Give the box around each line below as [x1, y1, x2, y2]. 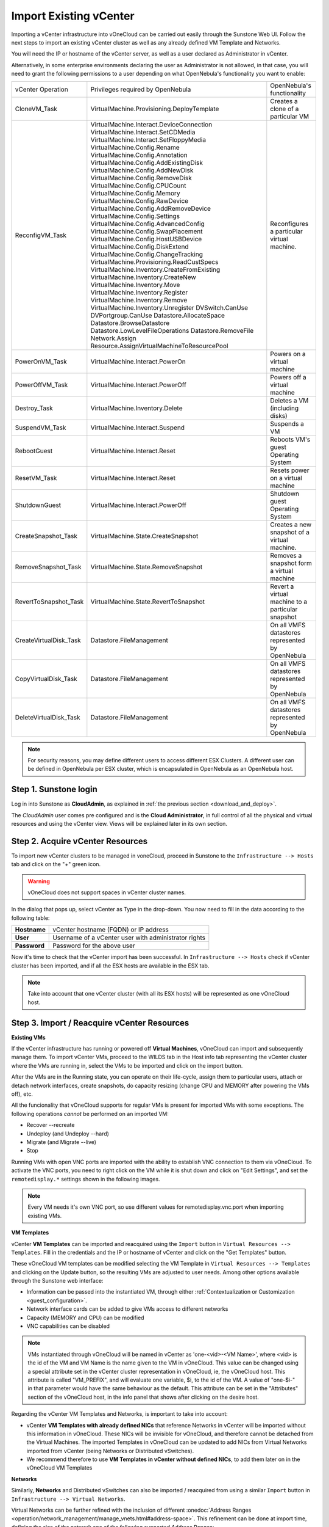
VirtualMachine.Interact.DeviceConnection [90, 120, 213, 128]
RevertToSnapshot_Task [15, 597, 84, 606]
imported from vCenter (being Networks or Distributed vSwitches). [26, 1447, 194, 1454]
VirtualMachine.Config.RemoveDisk [90, 173, 192, 182]
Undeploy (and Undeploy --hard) [26, 1130, 110, 1137]
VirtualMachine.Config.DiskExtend [90, 242, 189, 250]
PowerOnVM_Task [15, 357, 67, 366]
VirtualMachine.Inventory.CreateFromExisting [90, 265, 221, 274]
